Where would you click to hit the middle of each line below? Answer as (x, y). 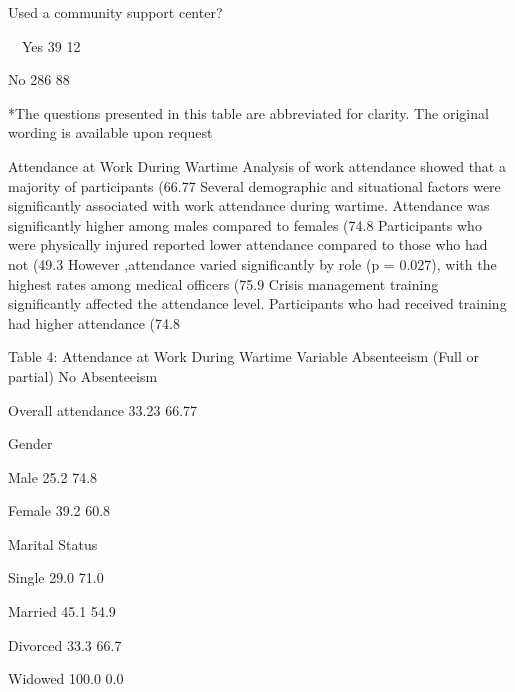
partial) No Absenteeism (83, 375)
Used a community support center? (115, 12)
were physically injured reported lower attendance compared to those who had (248, 244)
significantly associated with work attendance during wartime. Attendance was (249, 205)
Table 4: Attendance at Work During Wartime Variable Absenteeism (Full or (243, 356)
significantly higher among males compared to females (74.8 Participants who (245, 224)
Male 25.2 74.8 (53, 476)
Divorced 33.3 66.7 (65, 644)
